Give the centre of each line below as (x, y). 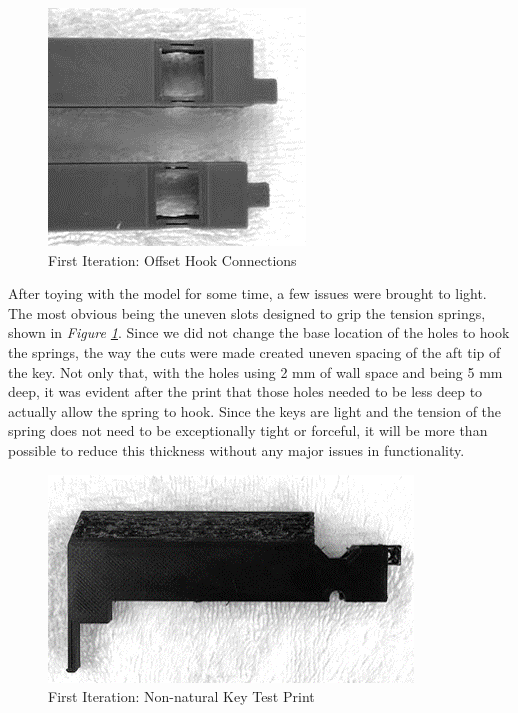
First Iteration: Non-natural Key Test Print (181, 696)
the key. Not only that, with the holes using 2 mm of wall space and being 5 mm (255, 371)
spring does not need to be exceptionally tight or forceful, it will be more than (248, 430)
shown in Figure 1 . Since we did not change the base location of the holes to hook (259, 332)
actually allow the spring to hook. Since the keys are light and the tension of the (255, 410)
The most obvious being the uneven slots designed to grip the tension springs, (247, 312)
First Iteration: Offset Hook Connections (172, 259)
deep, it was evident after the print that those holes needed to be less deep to (245, 391)
